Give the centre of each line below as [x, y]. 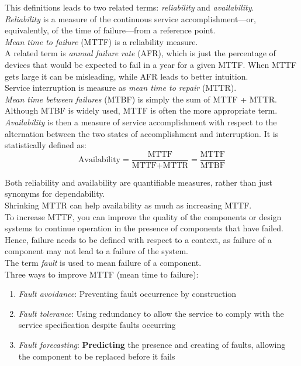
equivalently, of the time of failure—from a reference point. [110, 30]
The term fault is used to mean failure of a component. [103, 262]
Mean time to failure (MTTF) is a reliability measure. [101, 41]
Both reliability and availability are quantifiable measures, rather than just [139, 182]
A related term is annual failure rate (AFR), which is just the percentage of [140, 53]
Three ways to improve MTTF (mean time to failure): [102, 274]
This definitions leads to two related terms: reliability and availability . [129, 7]
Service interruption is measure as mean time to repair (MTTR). [121, 88]
